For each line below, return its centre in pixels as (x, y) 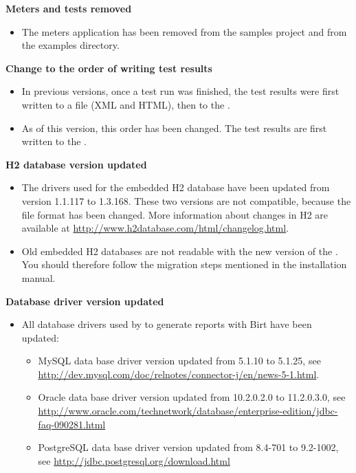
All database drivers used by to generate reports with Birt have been (167, 324)
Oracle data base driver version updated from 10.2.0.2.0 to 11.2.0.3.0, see (192, 397)
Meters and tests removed (69, 8)
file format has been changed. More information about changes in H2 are (175, 214)
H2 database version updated (76, 164)
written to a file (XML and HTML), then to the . (126, 104)
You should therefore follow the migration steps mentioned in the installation (184, 264)
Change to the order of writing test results (109, 68)
